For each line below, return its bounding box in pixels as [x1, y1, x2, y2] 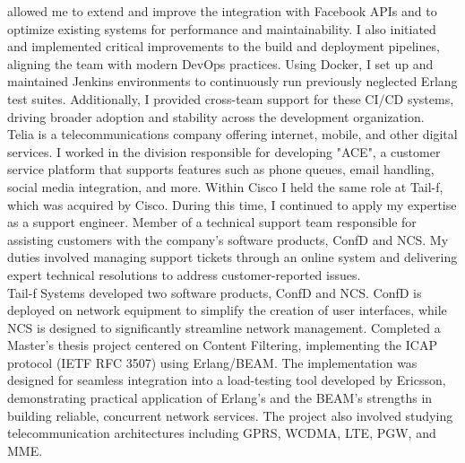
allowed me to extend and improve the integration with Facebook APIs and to [7, 2, 437, 20]
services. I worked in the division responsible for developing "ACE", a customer [7, 142, 441, 161]
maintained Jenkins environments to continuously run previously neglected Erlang [7, 72, 458, 91]
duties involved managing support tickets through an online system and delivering [7, 248, 458, 266]
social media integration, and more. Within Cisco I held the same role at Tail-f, [7, 177, 443, 196]
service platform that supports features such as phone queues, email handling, [7, 160, 435, 179]
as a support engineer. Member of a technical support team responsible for [7, 213, 417, 231]
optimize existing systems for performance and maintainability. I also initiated [7, 19, 436, 38]
